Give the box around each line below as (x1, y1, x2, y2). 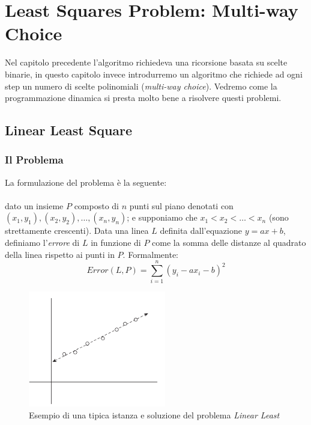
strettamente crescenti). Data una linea (5, 224, 149, 237)
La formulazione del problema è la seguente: (5, 176, 167, 188)
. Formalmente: (122, 248, 178, 260)
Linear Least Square (5, 121, 133, 139)
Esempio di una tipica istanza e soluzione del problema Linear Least (29, 409, 280, 421)
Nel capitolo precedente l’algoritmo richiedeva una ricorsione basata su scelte (5, 56, 288, 69)
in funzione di (91, 236, 141, 249)
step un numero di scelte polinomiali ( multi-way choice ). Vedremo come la (5, 79, 277, 92)
